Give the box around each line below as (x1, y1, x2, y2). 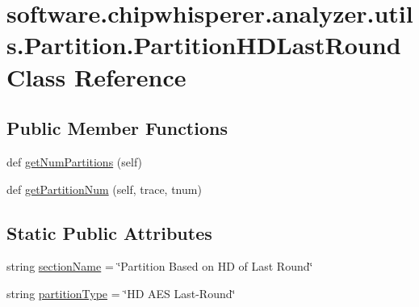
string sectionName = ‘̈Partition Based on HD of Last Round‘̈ (6, 258, 313, 275)
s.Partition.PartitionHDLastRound (6, 28, 401, 61)
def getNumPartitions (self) (6, 153, 143, 170)
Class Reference (6, 60, 186, 93)
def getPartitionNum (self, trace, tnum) (6, 180, 202, 197)
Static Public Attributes (6, 220, 212, 245)
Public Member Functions (6, 116, 228, 141)
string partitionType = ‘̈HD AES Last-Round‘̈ (6, 284, 236, 301)
